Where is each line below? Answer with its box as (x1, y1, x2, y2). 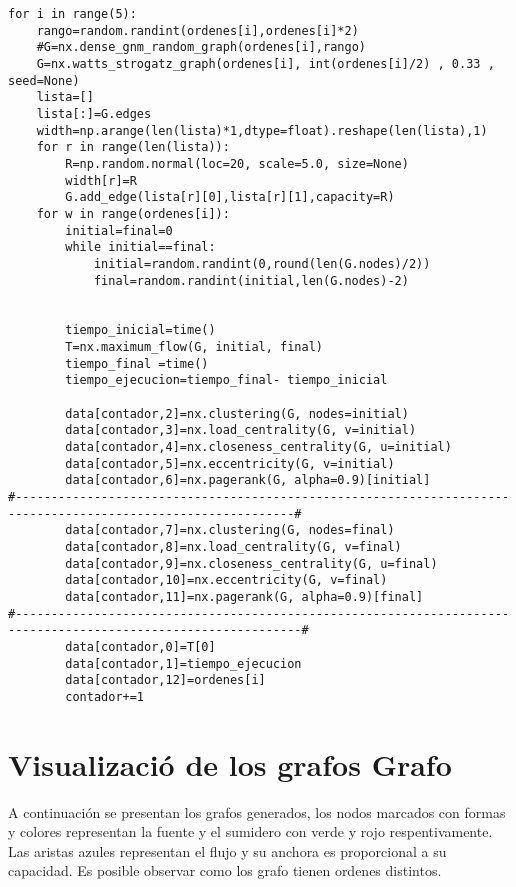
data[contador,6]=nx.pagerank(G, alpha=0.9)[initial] (65, 473, 431, 488)
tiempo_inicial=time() (65, 323, 216, 338)
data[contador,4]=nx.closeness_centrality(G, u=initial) (65, 440, 452, 455)
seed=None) (8, 73, 80, 88)
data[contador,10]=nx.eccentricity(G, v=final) (65, 573, 388, 588)
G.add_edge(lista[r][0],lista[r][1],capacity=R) (65, 190, 395, 205)
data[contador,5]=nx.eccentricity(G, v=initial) (65, 456, 395, 471)
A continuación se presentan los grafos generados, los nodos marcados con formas (8, 801, 506, 822)
